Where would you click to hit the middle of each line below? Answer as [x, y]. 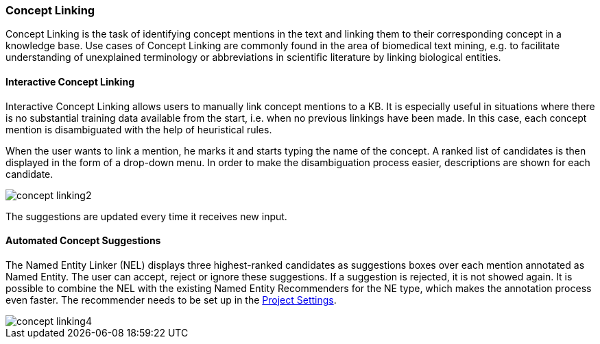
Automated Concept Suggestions [83, 241]
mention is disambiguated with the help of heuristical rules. [139, 129]
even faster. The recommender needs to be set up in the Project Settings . [171, 300]
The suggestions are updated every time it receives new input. [146, 216]
